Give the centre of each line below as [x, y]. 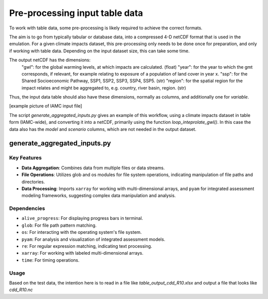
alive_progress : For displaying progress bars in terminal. [82, 218]
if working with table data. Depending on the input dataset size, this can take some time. [100, 51]
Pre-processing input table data [76, 13]
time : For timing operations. [50, 260]
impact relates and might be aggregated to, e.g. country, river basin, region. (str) [104, 88]
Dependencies [27, 208]
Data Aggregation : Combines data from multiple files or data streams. [93, 168]
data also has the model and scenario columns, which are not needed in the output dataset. [103, 129]
